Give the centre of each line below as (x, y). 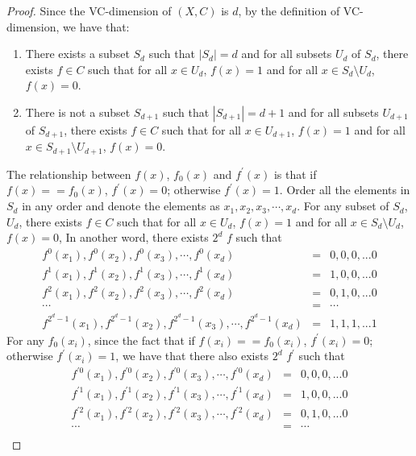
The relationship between (69, 174)
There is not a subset (78, 112)
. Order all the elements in (345, 190)
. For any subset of (343, 206)
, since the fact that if (141, 340)
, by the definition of (289, 10)
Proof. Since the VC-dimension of (89, 10)
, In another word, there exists (134, 237)
